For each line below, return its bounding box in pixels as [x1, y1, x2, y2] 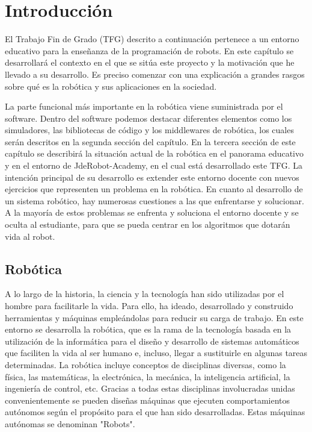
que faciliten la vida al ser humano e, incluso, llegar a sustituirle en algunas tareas [5, 346, 308, 359]
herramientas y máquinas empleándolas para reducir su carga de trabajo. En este [5, 311, 304, 324]
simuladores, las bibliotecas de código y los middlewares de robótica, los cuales [5, 124, 294, 136]
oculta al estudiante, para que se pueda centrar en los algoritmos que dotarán [5, 218, 290, 231]
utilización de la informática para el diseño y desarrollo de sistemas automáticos [5, 334, 299, 347]
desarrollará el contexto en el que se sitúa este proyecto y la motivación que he [5, 56, 295, 69]
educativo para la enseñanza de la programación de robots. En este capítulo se [5, 44, 294, 57]
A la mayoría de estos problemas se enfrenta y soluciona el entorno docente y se [5, 206, 299, 219]
